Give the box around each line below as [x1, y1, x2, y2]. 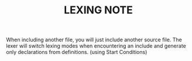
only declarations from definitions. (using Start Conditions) [6, 49, 148, 56]
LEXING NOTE [63, 3, 133, 17]
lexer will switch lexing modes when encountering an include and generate [6, 42, 186, 49]
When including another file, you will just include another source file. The [6, 36, 183, 44]
